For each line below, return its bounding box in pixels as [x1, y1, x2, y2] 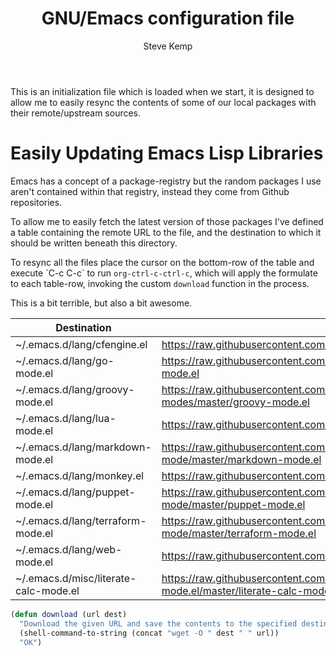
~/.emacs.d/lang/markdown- [15, 440, 152, 454]
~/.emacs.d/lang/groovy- [15, 382, 135, 396]
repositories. [10, 196, 63, 208]
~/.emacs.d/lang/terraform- [15, 513, 147, 527]
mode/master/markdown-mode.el [161, 452, 322, 466]
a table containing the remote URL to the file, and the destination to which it [10, 226, 322, 238]
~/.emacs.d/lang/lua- [15, 411, 117, 425]
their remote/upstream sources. [10, 107, 142, 119]
